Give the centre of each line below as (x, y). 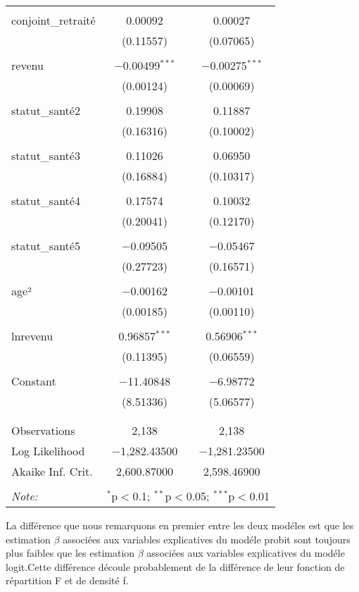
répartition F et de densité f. (67, 580)
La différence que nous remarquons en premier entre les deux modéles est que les (180, 525)
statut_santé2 (46, 110)
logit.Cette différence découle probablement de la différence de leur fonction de (175, 566)
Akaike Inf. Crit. (52, 471)
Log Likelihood (48, 451)
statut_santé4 (46, 201)
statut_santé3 (46, 155)
